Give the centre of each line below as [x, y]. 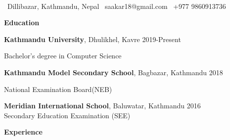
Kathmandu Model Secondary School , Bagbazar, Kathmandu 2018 [114, 72]
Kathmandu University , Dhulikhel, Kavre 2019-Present [92, 39]
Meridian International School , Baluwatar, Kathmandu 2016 [102, 106]
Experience [23, 132]
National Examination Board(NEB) [58, 89]
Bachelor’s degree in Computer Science [63, 56]
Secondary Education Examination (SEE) [67, 115]
